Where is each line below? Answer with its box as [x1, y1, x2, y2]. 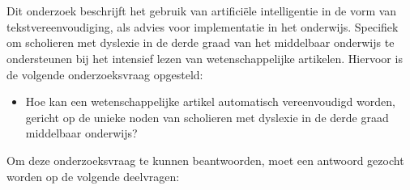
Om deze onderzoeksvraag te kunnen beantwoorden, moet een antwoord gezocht [6, 151, 404, 168]
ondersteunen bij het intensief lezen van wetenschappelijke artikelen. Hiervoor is [6, 49, 403, 66]
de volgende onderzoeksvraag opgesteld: [6, 65, 203, 82]
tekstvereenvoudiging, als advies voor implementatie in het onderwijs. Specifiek [6, 18, 399, 35]
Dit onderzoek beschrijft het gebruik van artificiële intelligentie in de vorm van [6, 2, 397, 19]
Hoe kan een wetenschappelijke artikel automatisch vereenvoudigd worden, [25, 93, 395, 110]
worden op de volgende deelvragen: [6, 167, 180, 184]
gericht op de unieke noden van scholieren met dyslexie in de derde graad [25, 108, 389, 125]
